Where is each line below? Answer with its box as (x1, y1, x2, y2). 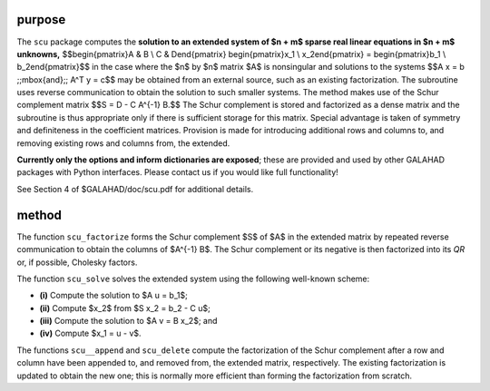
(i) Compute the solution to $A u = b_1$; (39, 290, 188, 301)
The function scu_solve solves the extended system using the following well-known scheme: (16, 273, 370, 284)
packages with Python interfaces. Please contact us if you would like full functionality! (16, 167, 339, 178)
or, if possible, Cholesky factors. (16, 257, 138, 268)
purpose (16, 12, 66, 27)
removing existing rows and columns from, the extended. (16, 137, 230, 149)
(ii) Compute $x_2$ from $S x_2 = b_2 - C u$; (39, 302, 211, 313)
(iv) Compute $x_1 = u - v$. (39, 327, 142, 339)
